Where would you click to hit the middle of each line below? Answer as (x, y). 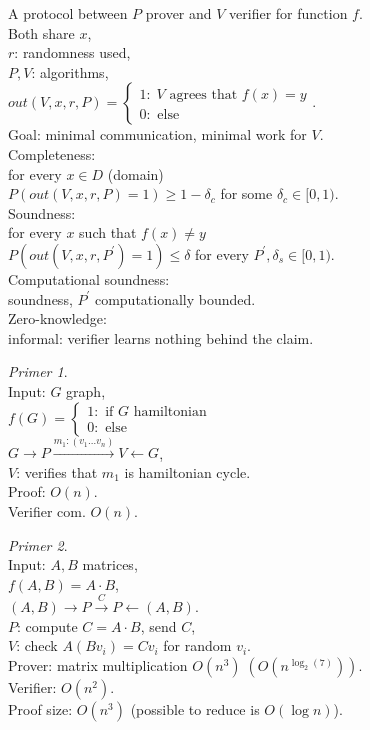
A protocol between (68, 13)
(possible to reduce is (195, 709)
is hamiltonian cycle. (187, 471)
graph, (86, 390)
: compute (47, 625)
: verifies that (57, 471)
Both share (41, 32)
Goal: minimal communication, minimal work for (157, 134)
